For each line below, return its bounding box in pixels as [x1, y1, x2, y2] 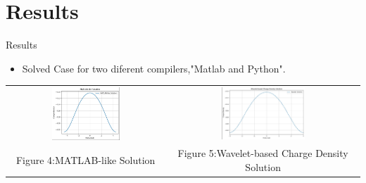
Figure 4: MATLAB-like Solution [15, 153, 156, 168]
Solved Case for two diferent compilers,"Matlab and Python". [22, 61, 286, 75]
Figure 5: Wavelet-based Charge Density [177, 146, 348, 160]
